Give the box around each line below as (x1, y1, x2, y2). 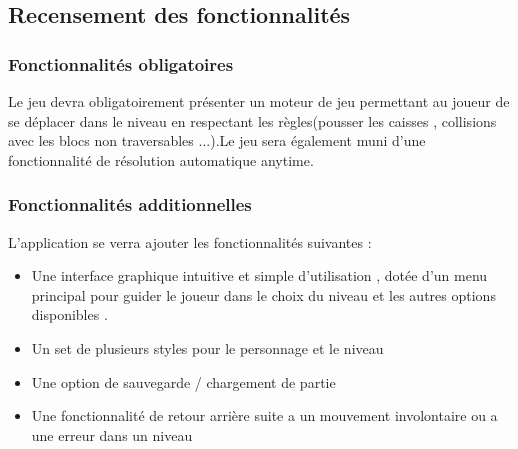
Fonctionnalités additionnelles (8, 192, 252, 217)
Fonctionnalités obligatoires (8, 51, 234, 76)
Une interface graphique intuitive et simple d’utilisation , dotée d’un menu (31, 265, 488, 286)
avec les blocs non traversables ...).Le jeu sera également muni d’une (8, 130, 426, 151)
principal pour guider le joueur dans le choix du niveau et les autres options (31, 284, 496, 305)
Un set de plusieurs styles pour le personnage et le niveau (31, 337, 384, 358)
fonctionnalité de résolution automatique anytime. (8, 149, 314, 170)
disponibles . (31, 304, 108, 325)
